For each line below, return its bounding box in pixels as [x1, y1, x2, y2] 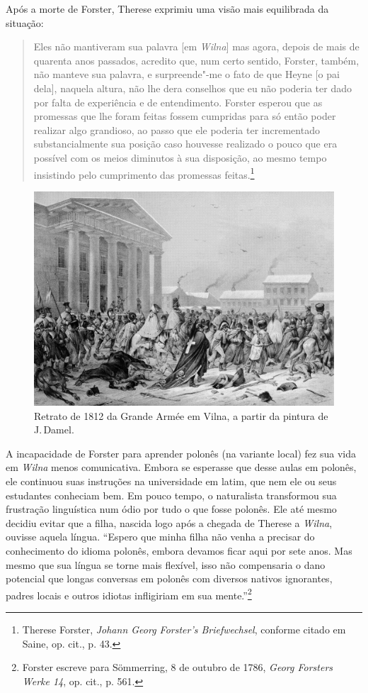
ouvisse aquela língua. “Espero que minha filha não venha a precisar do [6, 529, 315, 544]
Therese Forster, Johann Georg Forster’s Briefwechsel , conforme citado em [22, 622, 346, 637]
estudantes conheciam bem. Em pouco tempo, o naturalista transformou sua [6, 487, 337, 502]
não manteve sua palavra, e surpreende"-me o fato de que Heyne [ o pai [33, 67, 340, 82]
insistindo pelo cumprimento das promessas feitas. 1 [33, 165, 255, 182]
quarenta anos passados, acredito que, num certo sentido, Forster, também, [33, 52, 360, 67]
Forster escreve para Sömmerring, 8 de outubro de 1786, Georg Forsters [22, 660, 333, 675]
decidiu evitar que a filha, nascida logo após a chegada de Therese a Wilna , [6, 515, 333, 530]
